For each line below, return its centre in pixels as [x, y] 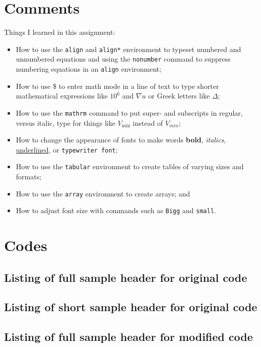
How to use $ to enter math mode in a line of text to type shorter [117, 86]
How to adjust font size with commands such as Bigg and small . [116, 210]
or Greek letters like [179, 96]
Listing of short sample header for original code [131, 307]
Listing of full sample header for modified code [128, 337]
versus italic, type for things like [66, 122]
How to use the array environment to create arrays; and [103, 193]
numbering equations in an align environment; [89, 69]
